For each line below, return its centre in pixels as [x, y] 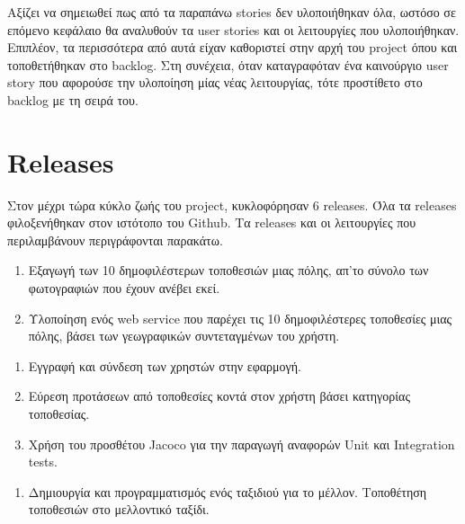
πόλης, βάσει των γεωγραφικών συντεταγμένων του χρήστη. [184, 336]
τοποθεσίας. [59, 414]
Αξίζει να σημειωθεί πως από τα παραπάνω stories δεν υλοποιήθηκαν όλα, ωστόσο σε [232, 12]
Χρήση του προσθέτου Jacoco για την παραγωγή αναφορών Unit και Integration [241, 444]
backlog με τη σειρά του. [73, 99]
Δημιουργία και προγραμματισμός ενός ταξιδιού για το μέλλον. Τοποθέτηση [228, 491]
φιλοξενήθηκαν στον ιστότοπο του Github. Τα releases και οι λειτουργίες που [212, 222]
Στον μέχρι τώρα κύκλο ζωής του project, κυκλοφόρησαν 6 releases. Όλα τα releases [232, 204]
